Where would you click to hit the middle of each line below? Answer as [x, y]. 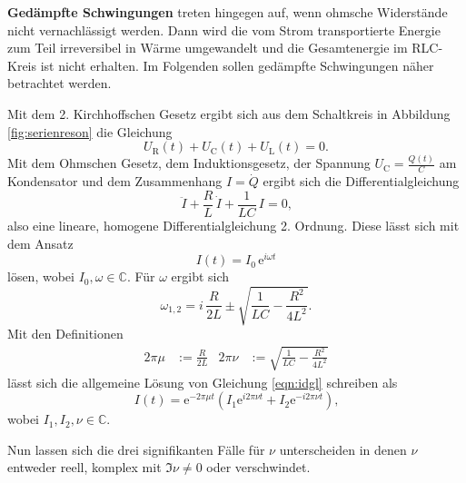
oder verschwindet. [258, 467]
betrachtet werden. [59, 83]
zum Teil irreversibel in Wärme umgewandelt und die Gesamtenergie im [208, 48]
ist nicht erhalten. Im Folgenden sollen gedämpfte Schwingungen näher [237, 65]
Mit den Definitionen [65, 334]
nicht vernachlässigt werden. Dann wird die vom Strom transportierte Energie [224, 30]
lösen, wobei [41, 276]
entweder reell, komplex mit [84, 467]
